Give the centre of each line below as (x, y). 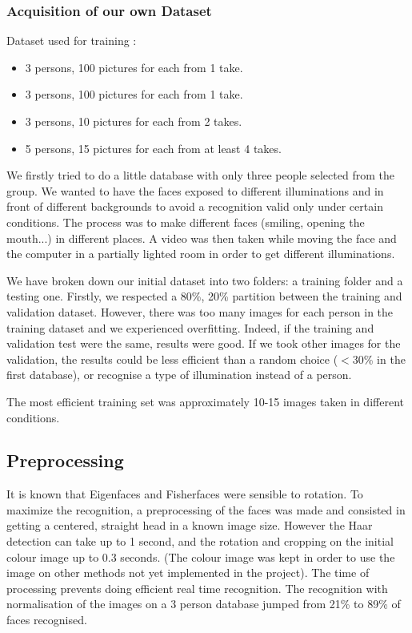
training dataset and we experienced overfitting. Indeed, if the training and (190, 327)
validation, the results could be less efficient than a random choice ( (172, 359)
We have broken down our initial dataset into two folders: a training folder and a (205, 280)
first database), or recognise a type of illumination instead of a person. (179, 375)
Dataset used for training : (72, 40)
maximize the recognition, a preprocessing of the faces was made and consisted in (206, 509)
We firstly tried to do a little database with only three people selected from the (200, 175)
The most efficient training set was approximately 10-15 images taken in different (205, 401)
